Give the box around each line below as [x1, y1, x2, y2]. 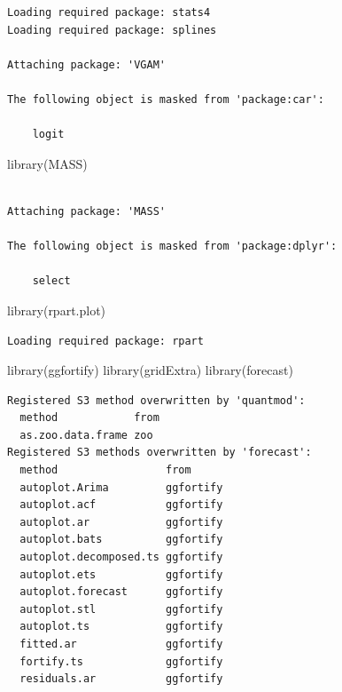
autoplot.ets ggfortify [19, 568, 223, 581]
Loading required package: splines [7, 23, 217, 36]
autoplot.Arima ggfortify [19, 481, 223, 494]
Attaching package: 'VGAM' [7, 58, 166, 71]
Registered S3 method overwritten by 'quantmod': [7, 394, 306, 407]
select [32, 274, 71, 288]
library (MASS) [7, 154, 88, 172]
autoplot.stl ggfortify [19, 602, 223, 616]
